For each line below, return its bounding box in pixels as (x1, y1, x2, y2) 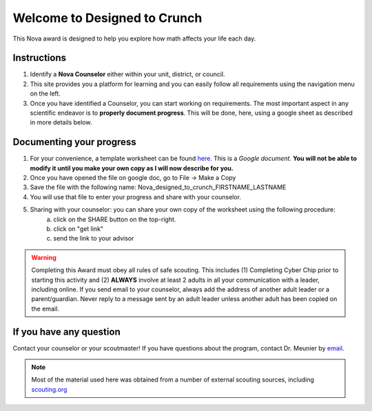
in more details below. (30, 118, 92, 126)
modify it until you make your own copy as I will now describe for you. (30, 164, 234, 172)
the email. (31, 304, 60, 313)
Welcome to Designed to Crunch (12, 10, 203, 25)
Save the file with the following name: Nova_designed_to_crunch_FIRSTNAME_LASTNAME (30, 183, 287, 192)
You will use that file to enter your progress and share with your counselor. (30, 192, 241, 201)
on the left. (30, 89, 61, 98)
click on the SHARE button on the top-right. (53, 215, 176, 223)
